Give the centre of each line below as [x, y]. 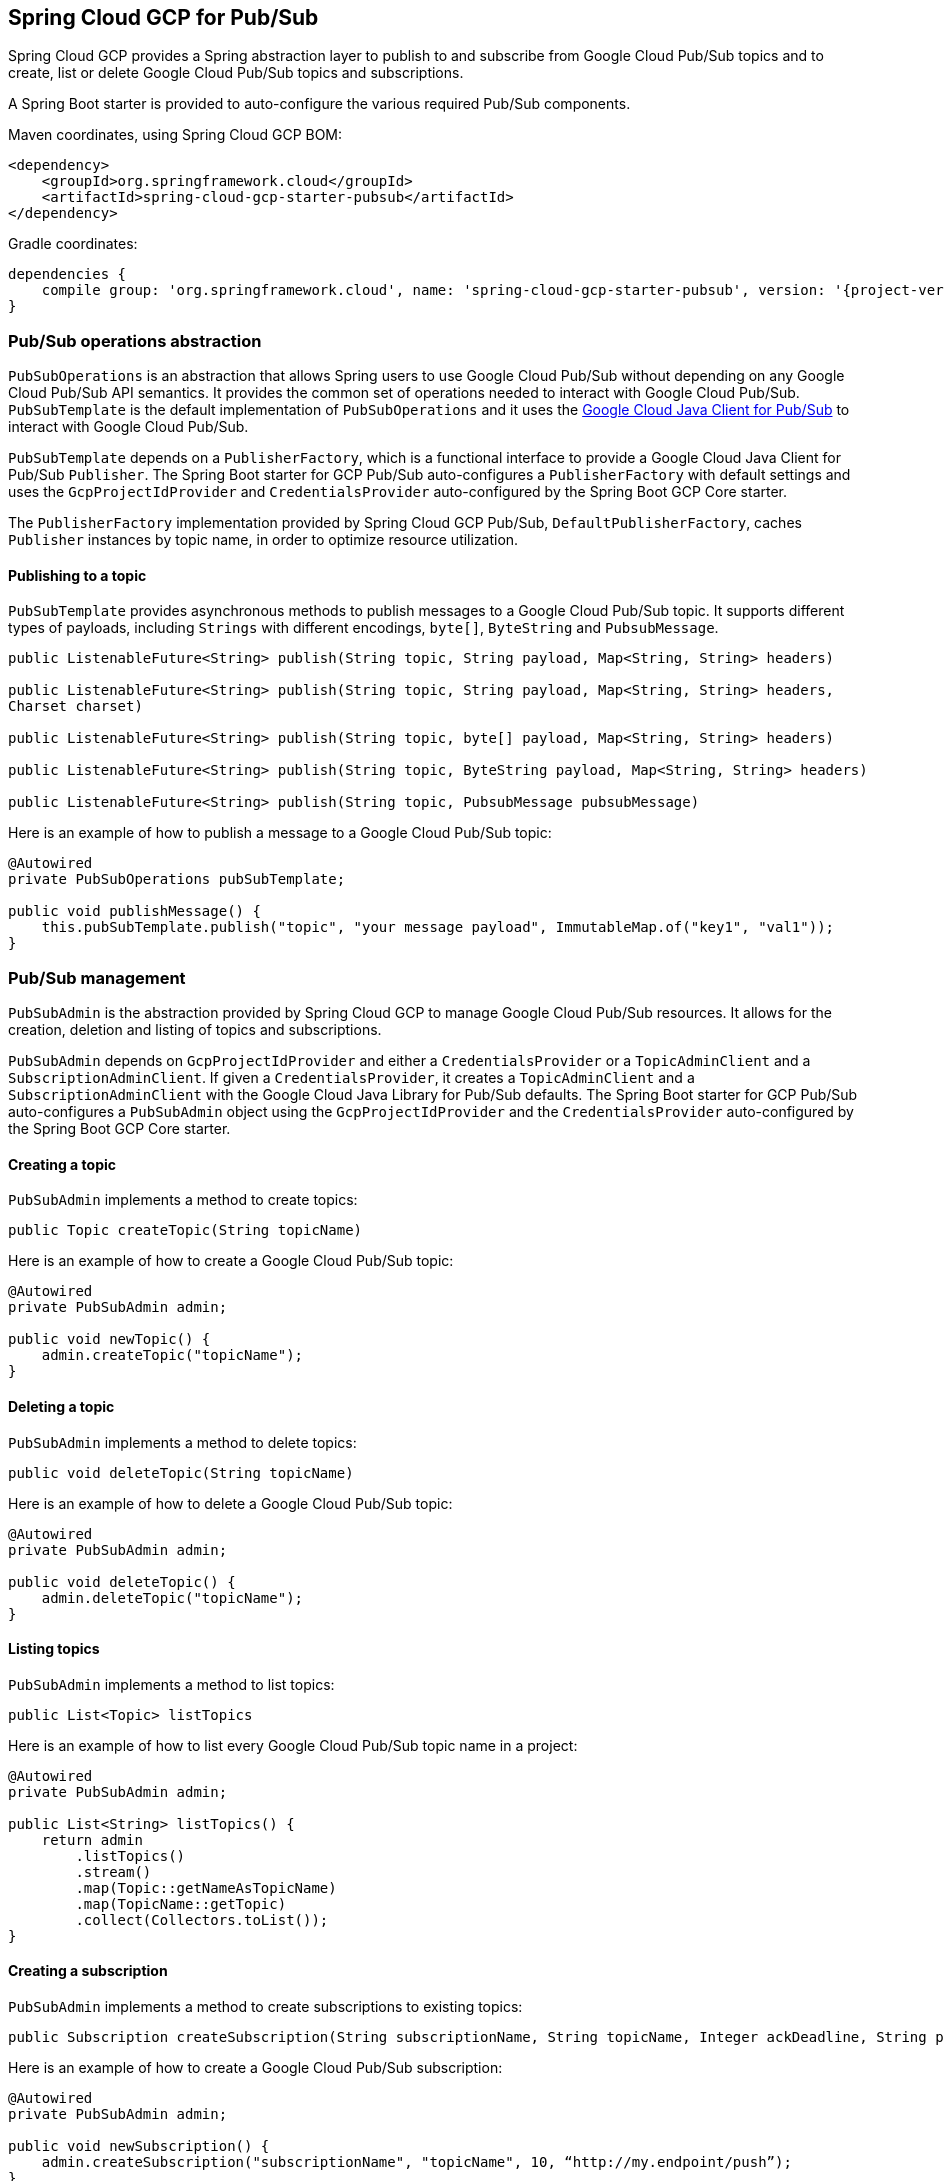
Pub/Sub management [97, 977]
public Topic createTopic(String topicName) [185, 1230]
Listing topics [54, 1649]
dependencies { [67, 274]
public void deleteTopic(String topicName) [181, 1472]
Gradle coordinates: [73, 244]
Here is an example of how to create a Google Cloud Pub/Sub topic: [231, 1261]
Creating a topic [62, 1164]
